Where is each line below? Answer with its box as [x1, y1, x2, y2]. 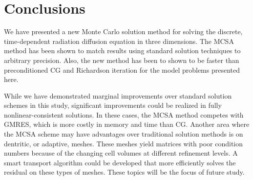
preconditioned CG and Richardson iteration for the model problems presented [4, 64, 240, 75]
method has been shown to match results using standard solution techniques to [4, 45, 241, 56]
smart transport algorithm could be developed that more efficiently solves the [4, 157, 236, 167]
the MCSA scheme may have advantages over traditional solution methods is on [4, 129, 243, 139]
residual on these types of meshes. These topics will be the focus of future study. [4, 167, 245, 177]
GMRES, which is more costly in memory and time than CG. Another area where [4, 119, 250, 129]
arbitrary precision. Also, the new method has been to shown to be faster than [4, 55, 239, 65]
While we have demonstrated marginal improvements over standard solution [4, 90, 232, 100]
